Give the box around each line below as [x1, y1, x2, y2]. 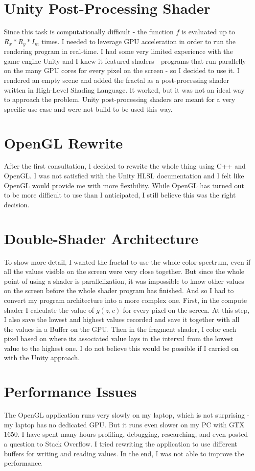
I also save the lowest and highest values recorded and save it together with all [4, 314, 240, 324]
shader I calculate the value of [4, 304, 94, 315]
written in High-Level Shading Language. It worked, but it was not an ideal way [4, 84, 245, 95]
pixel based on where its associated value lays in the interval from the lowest [4, 333, 233, 344]
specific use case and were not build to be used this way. [4, 103, 173, 114]
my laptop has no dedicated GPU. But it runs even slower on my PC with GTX [4, 419, 245, 429]
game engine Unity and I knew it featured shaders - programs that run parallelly [4, 55, 246, 66]
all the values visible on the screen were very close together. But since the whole [4, 266, 245, 276]
